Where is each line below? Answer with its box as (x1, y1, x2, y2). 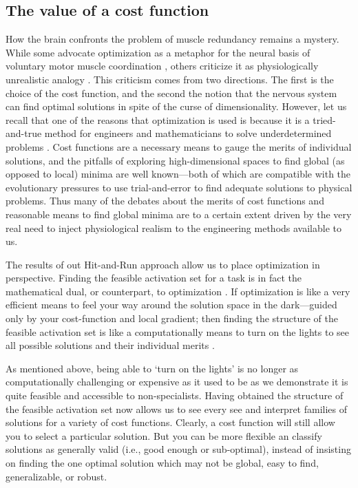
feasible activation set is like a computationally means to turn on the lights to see (6, 324, 350, 339)
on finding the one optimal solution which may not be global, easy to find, (6, 456, 319, 470)
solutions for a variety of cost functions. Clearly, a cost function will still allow (6, 415, 335, 429)
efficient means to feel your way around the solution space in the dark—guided (6, 297, 337, 312)
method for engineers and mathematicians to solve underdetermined (44, 126, 332, 140)
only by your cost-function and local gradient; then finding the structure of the (6, 311, 338, 326)
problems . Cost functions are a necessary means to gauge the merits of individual (6, 139, 352, 153)
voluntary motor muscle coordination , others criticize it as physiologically (6, 59, 319, 73)
